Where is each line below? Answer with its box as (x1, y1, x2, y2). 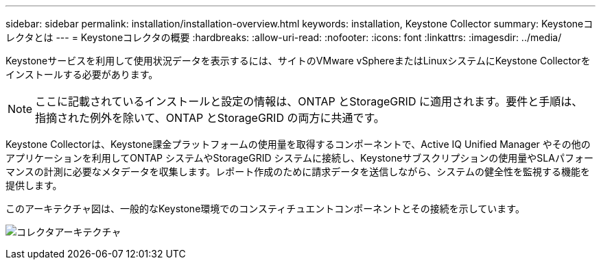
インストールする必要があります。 (5, 68, 158, 80)
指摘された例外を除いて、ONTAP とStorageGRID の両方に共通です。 (35, 111, 385, 125)
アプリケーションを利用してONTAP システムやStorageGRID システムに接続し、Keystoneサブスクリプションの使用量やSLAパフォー (5, 152, 593, 164)
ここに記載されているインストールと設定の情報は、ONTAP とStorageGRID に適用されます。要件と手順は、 (35, 94, 583, 108)
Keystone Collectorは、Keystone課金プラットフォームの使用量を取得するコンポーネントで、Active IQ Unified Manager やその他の (5, 138, 591, 150)
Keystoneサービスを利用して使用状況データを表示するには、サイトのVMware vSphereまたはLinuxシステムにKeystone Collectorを (5, 55, 591, 66)
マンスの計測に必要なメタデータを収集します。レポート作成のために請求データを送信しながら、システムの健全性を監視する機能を (5, 166, 590, 177)
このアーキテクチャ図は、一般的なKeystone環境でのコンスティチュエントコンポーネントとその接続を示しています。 (5, 203, 525, 214)
